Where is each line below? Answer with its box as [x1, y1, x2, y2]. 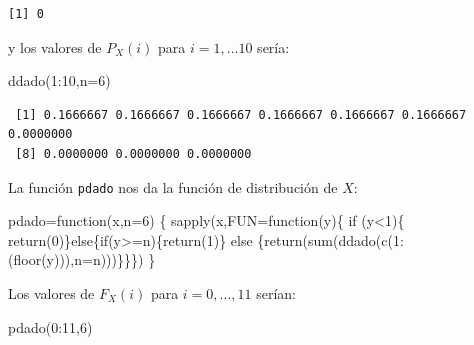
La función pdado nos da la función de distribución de [8, 176, 338, 197]
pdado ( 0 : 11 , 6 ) [8, 316, 93, 337]
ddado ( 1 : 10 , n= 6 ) [8, 70, 111, 91]
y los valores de [8, 36, 102, 57]
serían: [256, 283, 296, 303]
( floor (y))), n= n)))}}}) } [8, 249, 156, 270]
